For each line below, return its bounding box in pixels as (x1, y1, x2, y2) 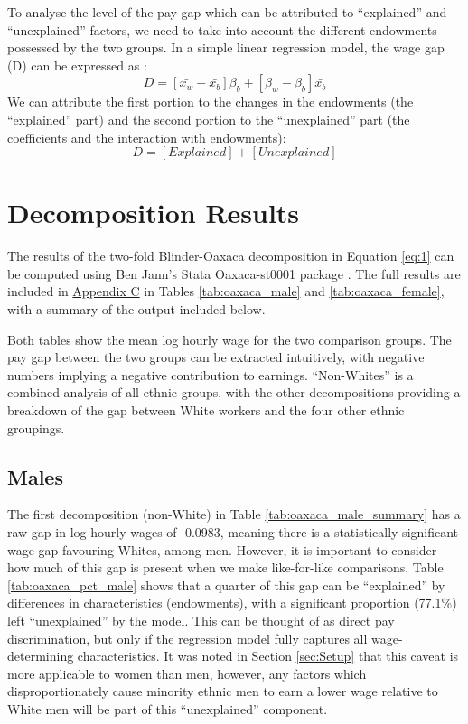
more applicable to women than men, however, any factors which (7, 664, 367, 682)
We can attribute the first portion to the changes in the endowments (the (7, 92, 414, 111)
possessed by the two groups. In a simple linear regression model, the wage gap (7, 38, 445, 57)
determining (7, 646, 74, 665)
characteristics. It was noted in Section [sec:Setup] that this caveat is (77, 646, 459, 665)
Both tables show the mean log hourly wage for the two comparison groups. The (7, 330, 452, 348)
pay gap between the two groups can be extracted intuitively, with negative (7, 348, 425, 367)
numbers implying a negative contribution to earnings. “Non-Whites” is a (7, 365, 414, 384)
